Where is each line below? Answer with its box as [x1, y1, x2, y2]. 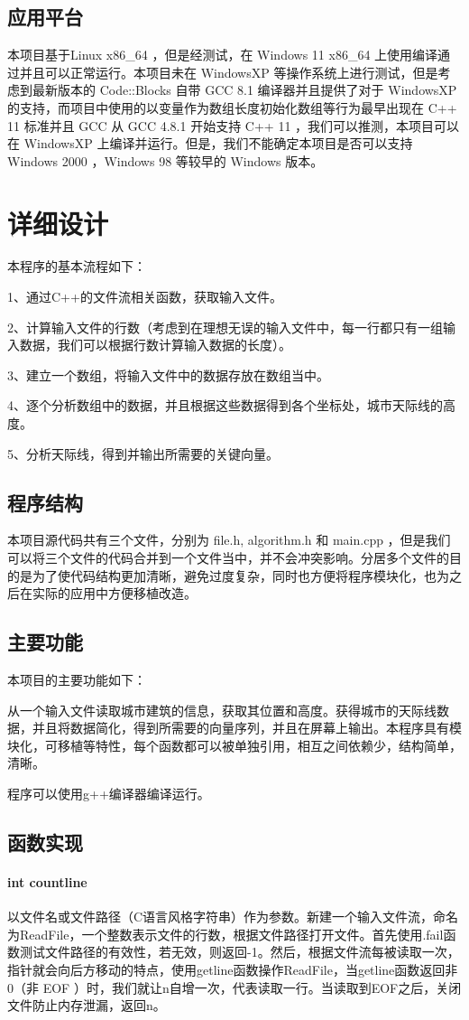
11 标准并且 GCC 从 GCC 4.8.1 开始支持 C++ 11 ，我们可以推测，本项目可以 [7, 116, 460, 135]
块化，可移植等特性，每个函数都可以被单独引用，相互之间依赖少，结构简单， [7, 735, 462, 754]
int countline [7, 872, 87, 891]
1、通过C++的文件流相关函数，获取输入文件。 [7, 287, 282, 306]
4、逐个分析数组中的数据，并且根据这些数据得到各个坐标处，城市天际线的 [7, 396, 443, 415]
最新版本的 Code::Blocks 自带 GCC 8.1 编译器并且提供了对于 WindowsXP [32, 80, 457, 99]
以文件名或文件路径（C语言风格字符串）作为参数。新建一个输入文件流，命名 [7, 907, 459, 926]
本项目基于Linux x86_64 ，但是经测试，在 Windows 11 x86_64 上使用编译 [7, 45, 438, 64]
